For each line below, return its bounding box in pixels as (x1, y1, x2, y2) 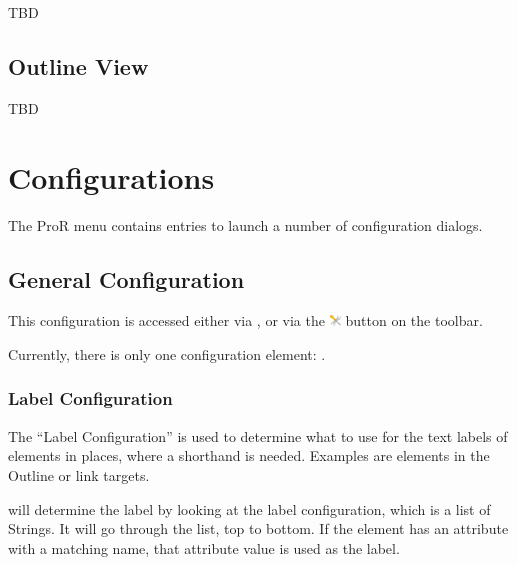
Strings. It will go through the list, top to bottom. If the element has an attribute (8, 518, 509, 539)
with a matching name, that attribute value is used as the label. (8, 537, 400, 558)
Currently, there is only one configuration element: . (8, 343, 326, 364)
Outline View (8, 50, 149, 81)
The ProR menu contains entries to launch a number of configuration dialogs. (8, 214, 483, 235)
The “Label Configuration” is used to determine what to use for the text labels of (8, 425, 508, 446)
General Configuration (8, 263, 245, 294)
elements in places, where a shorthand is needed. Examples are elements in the (8, 445, 490, 466)
